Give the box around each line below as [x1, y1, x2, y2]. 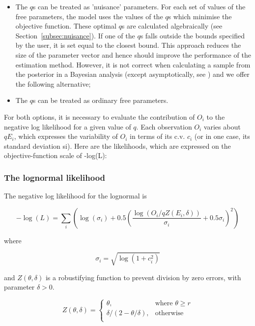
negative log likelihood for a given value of [4, 121, 131, 131]
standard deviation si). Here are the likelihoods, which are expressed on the [4, 140, 231, 151]
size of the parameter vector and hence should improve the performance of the [15, 49, 251, 60]
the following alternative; [15, 78, 91, 89]
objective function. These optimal [15, 21, 116, 31]
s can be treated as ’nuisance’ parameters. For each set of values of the [32, 1, 246, 11]
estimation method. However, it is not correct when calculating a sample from [15, 59, 251, 69]
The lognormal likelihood [4, 171, 106, 183]
